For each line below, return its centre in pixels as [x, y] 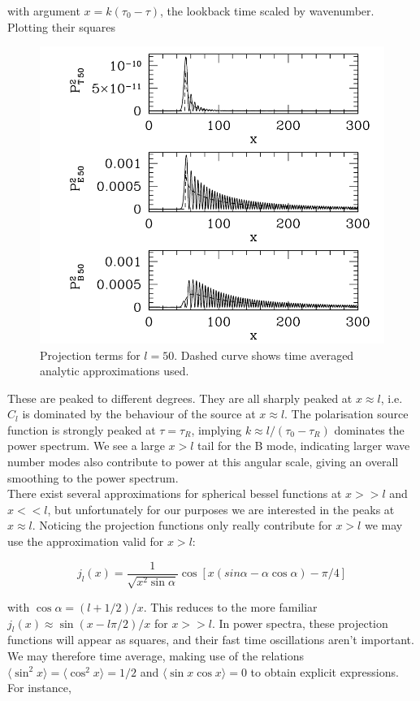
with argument [44, 11]
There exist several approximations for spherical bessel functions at [175, 493]
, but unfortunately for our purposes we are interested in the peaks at [221, 509]
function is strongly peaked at [82, 429]
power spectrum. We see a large [86, 446]
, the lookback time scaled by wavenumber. [267, 11]
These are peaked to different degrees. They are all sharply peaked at [180, 398]
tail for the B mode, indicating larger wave [304, 446]
